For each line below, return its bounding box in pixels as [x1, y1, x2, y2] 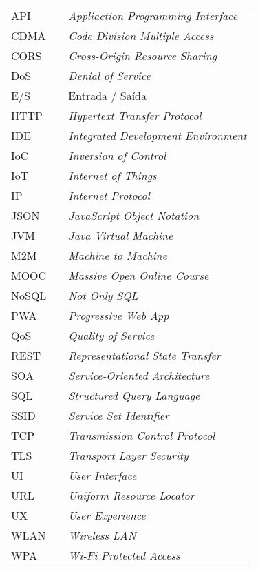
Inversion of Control [68, 147, 166, 163]
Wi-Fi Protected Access [68, 547, 180, 563]
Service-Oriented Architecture [68, 367, 210, 383]
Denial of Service [68, 68, 151, 83]
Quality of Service [68, 327, 155, 343]
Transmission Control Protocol [68, 427, 215, 443]
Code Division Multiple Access [68, 28, 214, 43]
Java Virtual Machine [68, 227, 173, 243]
